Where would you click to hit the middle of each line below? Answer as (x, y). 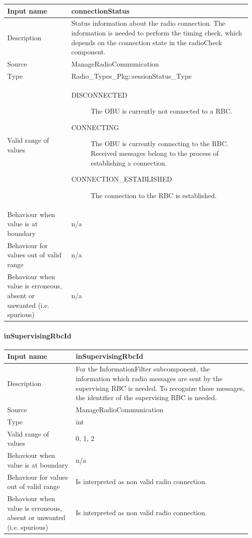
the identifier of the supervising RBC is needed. (146, 397)
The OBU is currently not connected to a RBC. (162, 111)
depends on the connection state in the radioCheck (147, 42)
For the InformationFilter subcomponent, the (143, 369)
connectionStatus (101, 10)
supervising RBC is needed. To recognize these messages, (160, 388)
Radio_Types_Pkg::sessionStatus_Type (132, 76)
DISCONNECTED (99, 94)
